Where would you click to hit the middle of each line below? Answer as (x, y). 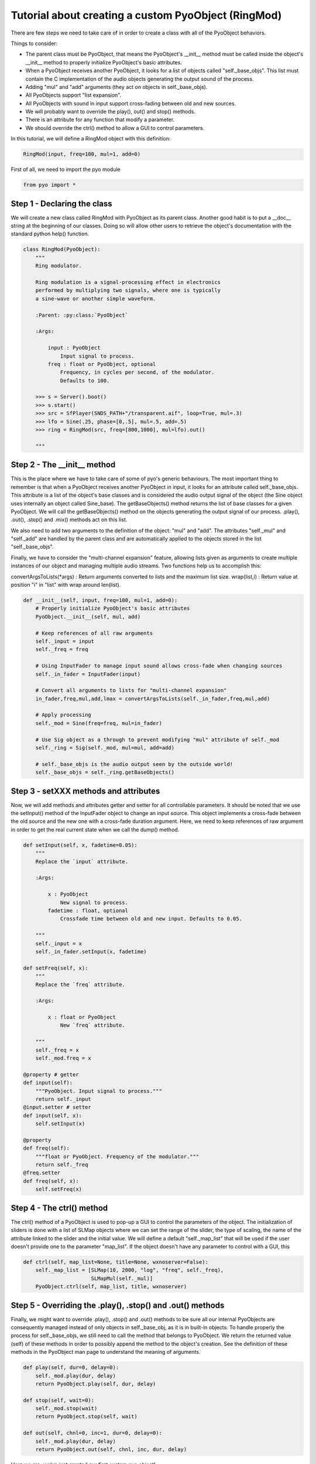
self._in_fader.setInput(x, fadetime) (91, 951)
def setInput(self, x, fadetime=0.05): (80, 845)
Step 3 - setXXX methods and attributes (85, 791)
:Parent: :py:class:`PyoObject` (82, 315)
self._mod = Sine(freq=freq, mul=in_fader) (99, 723)
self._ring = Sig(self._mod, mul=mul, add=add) (105, 748)
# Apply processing (63, 715)
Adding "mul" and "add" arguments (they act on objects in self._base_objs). (116, 87)
